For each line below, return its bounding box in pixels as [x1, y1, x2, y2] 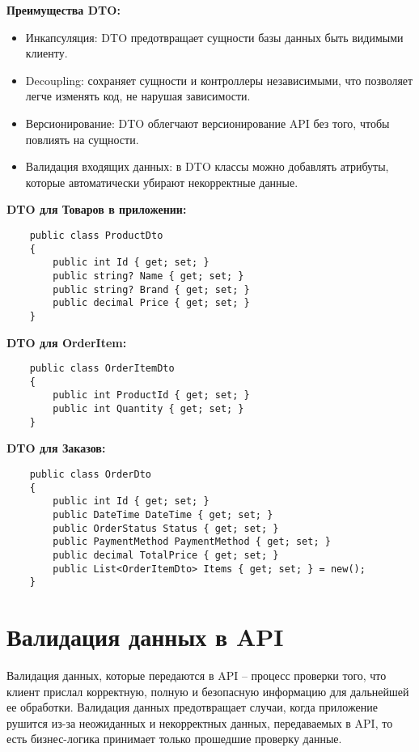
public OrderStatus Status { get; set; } [53, 522, 279, 534]
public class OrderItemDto [29, 363, 175, 375]
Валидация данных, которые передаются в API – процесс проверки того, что [6, 667, 387, 684]
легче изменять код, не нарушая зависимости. [25, 87, 251, 104]
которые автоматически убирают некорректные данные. [25, 173, 298, 190]
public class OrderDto [29, 469, 151, 480]
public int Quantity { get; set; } [53, 403, 244, 415]
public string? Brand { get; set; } [53, 283, 250, 295]
